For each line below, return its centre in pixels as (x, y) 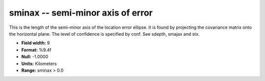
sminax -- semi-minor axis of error (81, 13)
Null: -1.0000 (35, 57)
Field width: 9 (36, 43)
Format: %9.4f (36, 50)
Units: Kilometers (39, 63)
